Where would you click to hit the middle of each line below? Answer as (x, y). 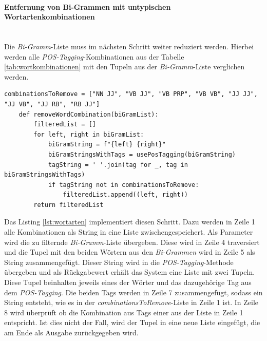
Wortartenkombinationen (50, 17)
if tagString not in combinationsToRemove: (123, 185)
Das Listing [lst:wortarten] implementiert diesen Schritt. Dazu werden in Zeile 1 (130, 222)
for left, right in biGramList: (89, 134)
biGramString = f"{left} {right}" (107, 145)
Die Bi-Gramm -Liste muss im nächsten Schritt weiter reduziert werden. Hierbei (129, 46)
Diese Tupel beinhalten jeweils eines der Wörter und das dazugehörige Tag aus (128, 282)
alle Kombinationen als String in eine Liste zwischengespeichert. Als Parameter (129, 232)
